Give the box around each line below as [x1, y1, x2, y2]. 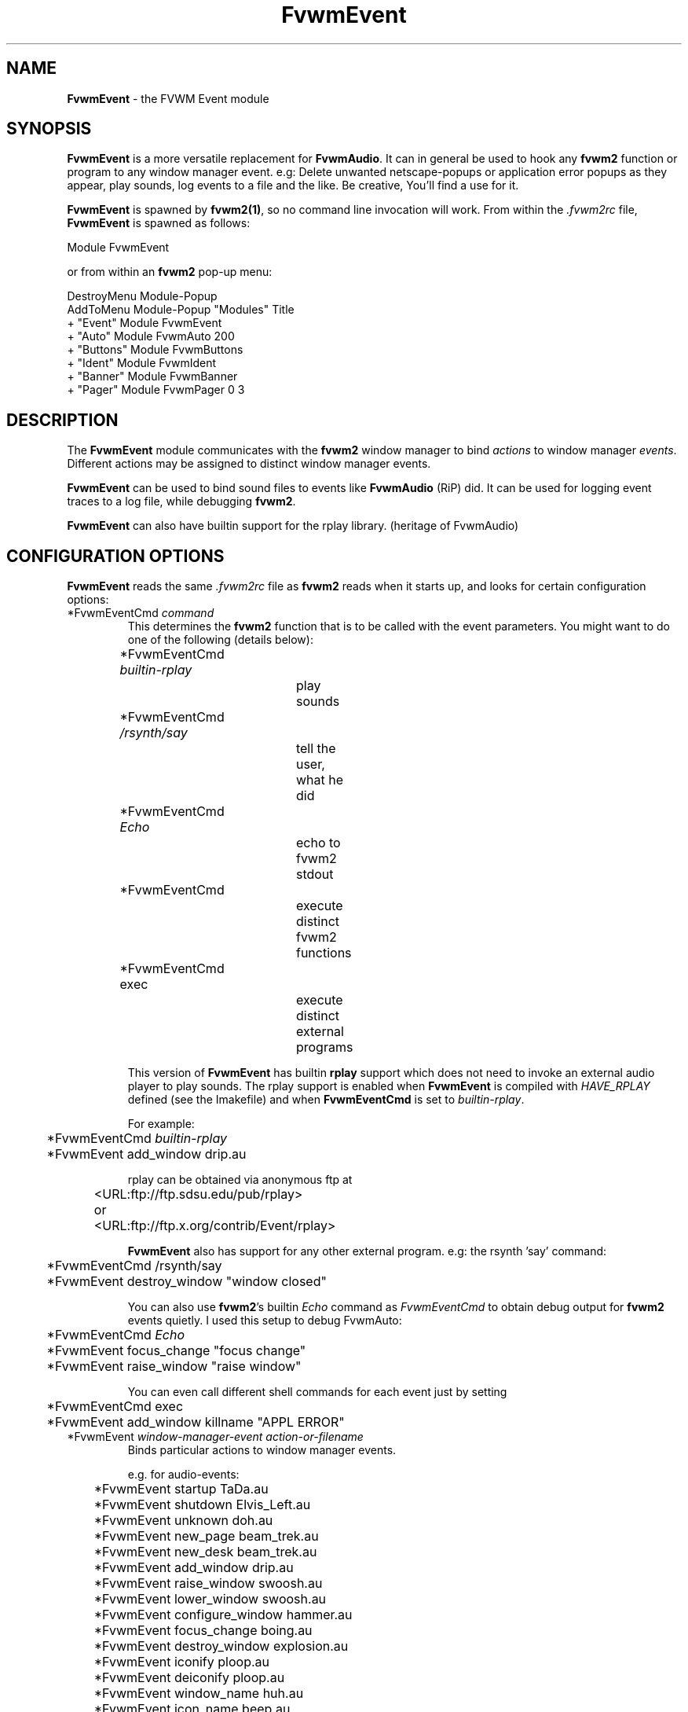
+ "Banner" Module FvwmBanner [67, 369, 238, 384]
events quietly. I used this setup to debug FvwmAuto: [127, 1313, 402, 1328]
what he [295, 772, 344, 788]
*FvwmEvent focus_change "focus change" [46, 1343, 306, 1359]
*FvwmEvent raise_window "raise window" [46, 1358, 302, 1375]
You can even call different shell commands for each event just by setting [127, 1385, 507, 1399]
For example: [127, 1117, 195, 1131]
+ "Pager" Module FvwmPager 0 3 [67, 383, 245, 397]
